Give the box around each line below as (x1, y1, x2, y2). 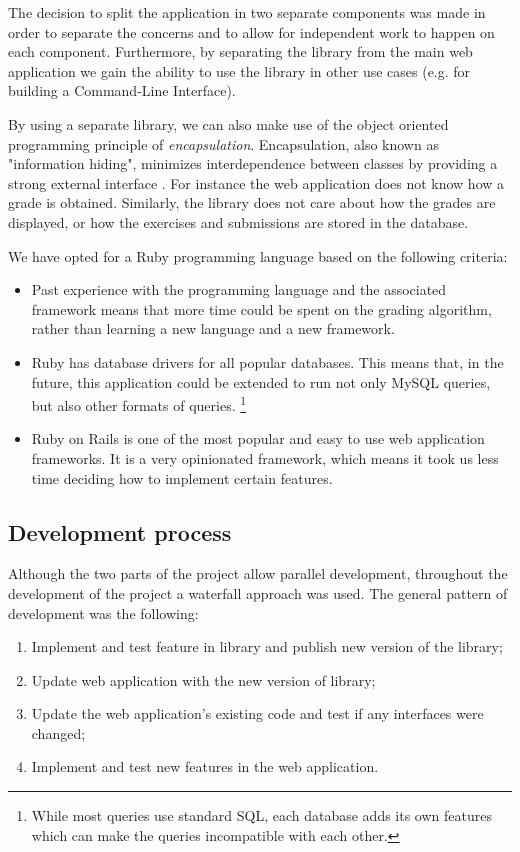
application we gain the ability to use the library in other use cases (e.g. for (8, 60, 471, 81)
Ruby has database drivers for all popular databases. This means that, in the (31, 351, 504, 372)
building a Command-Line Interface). (8, 80, 236, 101)
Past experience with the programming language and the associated (31, 279, 447, 300)
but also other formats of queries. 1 (31, 392, 247, 415)
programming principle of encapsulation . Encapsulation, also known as (8, 133, 439, 154)
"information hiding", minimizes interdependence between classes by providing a (8, 153, 498, 174)
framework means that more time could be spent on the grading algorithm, (31, 298, 492, 319)
